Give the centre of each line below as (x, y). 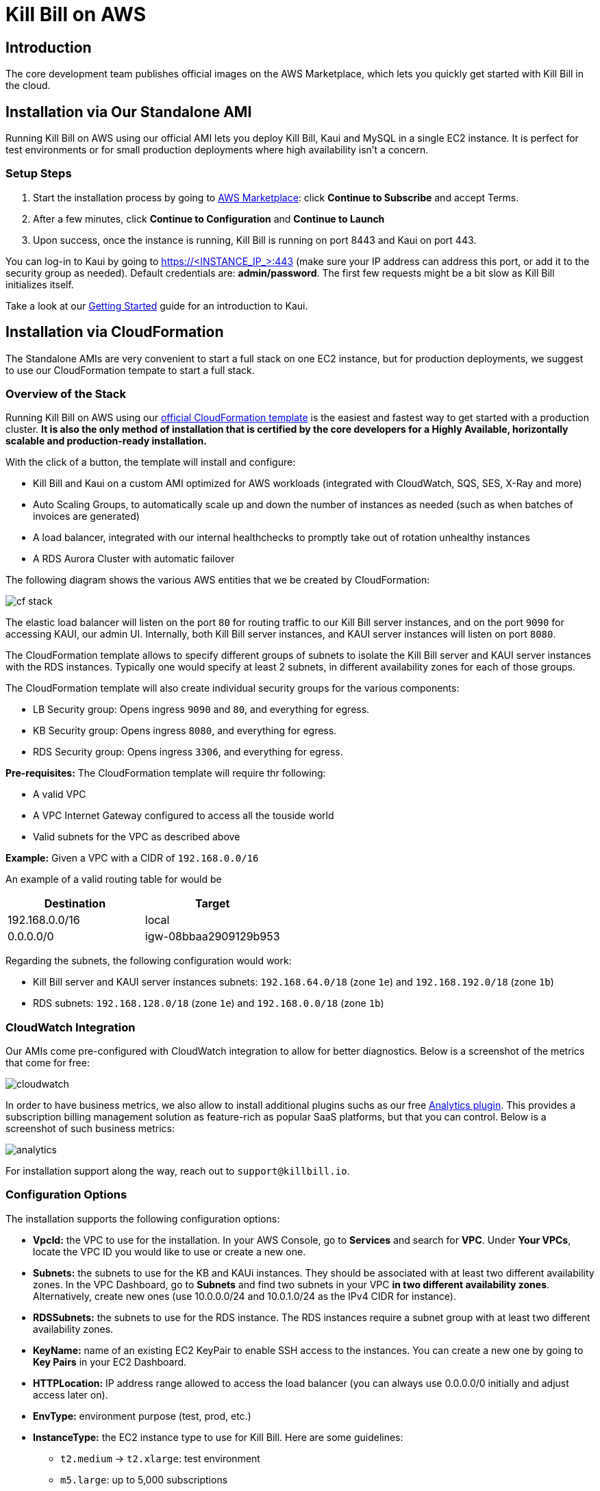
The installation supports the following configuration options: (143, 1218)
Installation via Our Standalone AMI (129, 112)
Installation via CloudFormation (115, 332)
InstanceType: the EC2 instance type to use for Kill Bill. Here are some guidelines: (218, 1437)
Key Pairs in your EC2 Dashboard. (110, 1362)
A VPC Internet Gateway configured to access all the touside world (184, 816)
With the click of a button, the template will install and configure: (151, 462)
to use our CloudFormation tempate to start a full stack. (130, 370)
